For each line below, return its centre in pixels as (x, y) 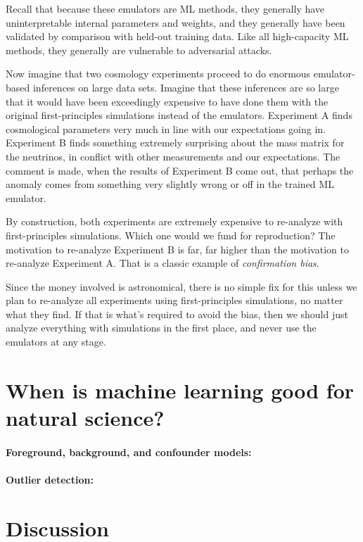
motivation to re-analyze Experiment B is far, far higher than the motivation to (177, 249)
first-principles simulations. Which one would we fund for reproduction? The (171, 235)
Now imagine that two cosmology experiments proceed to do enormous (158, 74)
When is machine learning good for (180, 390)
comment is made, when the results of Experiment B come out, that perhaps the (180, 170)
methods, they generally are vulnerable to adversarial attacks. (139, 50)
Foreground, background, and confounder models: (129, 452)
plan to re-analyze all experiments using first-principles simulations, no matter (174, 300)
